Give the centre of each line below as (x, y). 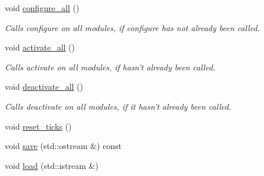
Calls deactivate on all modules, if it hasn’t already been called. (118, 106)
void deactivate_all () (44, 87)
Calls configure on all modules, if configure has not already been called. (132, 27)
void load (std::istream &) (52, 165)
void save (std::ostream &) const (63, 146)
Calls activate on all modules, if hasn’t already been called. (110, 67)
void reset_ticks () (38, 126)
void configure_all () (42, 8)
